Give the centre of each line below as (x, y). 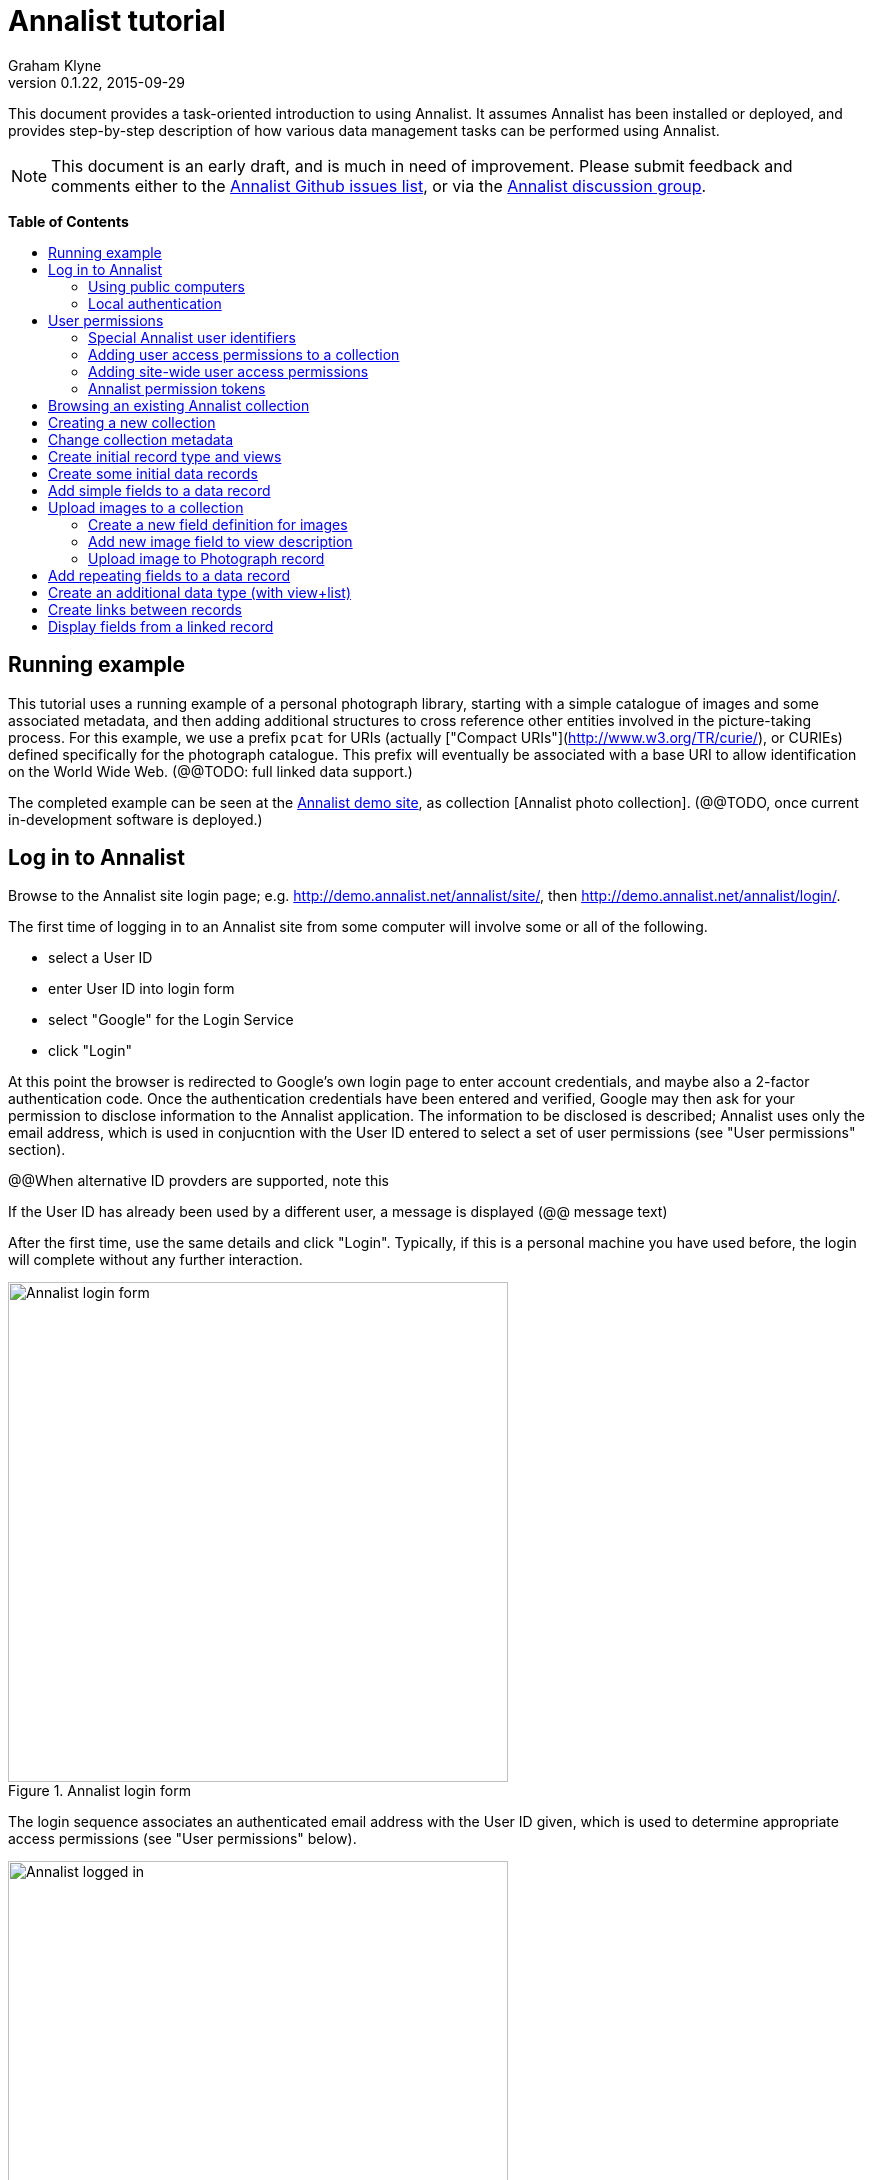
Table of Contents (68, 221)
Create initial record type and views (165, 456)
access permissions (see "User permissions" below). (182, 1839)
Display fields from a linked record (161, 626)
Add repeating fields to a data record (169, 575)
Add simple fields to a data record (159, 490)
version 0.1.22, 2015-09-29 (97, 82)
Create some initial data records (153, 473)
